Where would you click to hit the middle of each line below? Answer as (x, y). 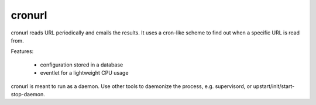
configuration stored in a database (82, 65)
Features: (22, 51)
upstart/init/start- (274, 86)
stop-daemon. (28, 94)
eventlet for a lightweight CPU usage (84, 73)
